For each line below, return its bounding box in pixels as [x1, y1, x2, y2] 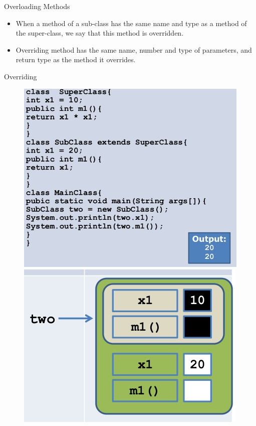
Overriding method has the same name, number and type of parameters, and [16, 44, 252, 55]
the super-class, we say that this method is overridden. [16, 28, 184, 38]
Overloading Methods [4, 1, 70, 11]
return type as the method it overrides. [16, 54, 136, 65]
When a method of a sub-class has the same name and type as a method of [16, 18, 247, 28]
